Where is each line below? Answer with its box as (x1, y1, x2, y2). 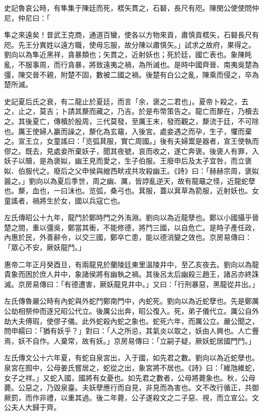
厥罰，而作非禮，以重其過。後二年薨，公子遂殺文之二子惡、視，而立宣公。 (4, 392, 252, 402)
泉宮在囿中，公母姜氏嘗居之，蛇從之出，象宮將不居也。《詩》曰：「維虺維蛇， (4, 362, 259, 372)
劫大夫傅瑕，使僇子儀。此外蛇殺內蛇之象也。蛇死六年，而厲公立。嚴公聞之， (4, 315, 259, 326)
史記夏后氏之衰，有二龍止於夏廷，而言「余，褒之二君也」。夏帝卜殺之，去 (4, 96, 248, 106)
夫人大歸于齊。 (11, 402, 61, 412)
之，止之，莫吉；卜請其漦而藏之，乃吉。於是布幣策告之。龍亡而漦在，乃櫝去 (4, 106, 259, 116)
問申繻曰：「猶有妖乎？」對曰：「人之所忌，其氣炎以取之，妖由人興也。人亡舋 (4, 325, 259, 336)
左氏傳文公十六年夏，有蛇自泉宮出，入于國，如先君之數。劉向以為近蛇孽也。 (4, 352, 259, 363)
